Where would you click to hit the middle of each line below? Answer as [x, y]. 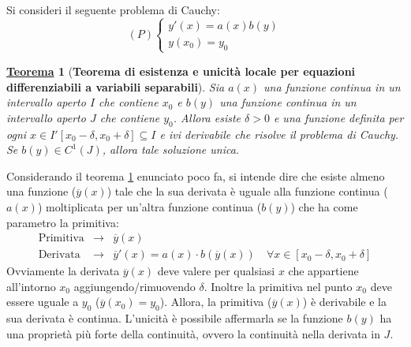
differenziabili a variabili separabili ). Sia [116, 86]
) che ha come [324, 206]
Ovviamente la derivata [63, 271]
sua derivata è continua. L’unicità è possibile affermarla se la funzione [175, 318]
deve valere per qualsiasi [216, 271]
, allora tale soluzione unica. [171, 149]
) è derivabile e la [344, 302]
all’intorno [31, 286]
